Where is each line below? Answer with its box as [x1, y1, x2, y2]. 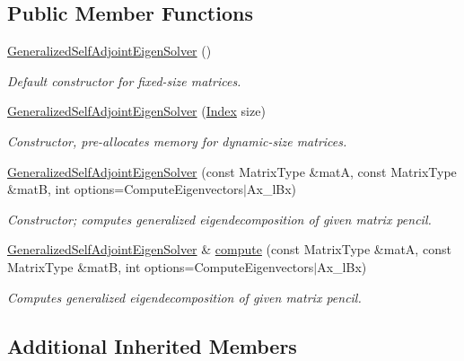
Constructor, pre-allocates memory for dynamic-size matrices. [7, 131, 347, 150]
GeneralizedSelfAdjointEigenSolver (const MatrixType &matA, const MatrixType [7, 162, 457, 180]
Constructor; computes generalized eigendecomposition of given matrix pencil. [7, 209, 432, 228]
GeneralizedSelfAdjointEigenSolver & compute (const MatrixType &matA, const [7, 240, 451, 259]
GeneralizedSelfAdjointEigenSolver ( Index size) [7, 101, 266, 120]
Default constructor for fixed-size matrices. [7, 71, 241, 90]
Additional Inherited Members [7, 331, 297, 359]
